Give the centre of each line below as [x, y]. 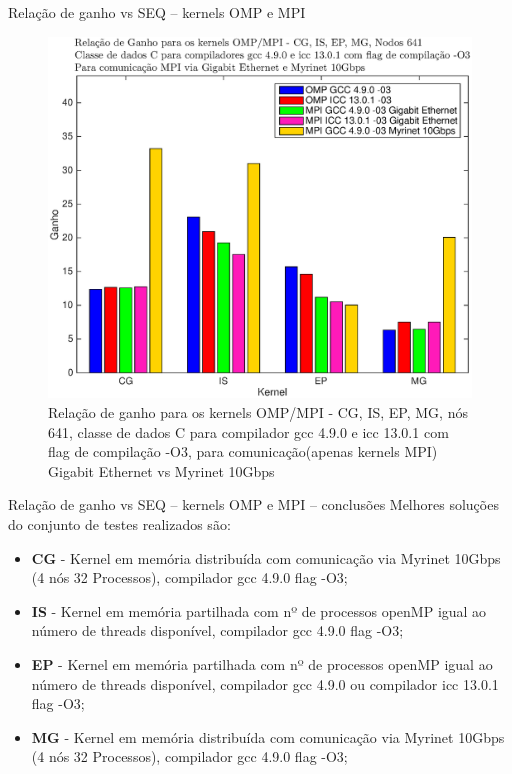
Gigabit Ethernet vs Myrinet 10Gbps [161, 470]
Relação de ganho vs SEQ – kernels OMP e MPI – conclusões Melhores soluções [253, 504]
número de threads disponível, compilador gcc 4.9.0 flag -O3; [217, 630]
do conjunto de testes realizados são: [119, 524]
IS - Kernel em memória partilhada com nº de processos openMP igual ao [259, 610]
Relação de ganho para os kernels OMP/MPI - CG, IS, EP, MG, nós [258, 412]
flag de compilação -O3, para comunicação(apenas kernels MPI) [243, 451]
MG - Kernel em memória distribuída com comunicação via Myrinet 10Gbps [268, 736]
